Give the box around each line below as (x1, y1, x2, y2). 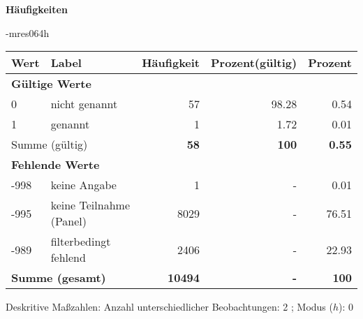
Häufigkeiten (6, 2, 68, 16)
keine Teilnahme (50, 197, 130, 214)
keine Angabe (50, 177, 117, 193)
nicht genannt (50, 96, 118, 112)
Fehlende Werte (11, 156, 100, 173)
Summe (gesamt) (11, 269, 106, 286)
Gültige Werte (11, 75, 91, 92)
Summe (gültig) (11, 136, 88, 153)
